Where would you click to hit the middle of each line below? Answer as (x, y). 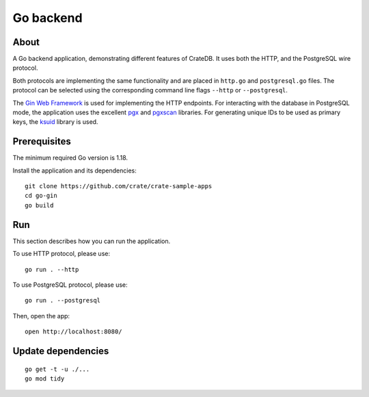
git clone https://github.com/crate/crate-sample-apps (119, 186)
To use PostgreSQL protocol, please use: (70, 285)
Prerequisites (42, 141)
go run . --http (52, 269)
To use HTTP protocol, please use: (61, 254)
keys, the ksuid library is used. (55, 122)
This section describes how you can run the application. (92, 241)
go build (39, 205)
